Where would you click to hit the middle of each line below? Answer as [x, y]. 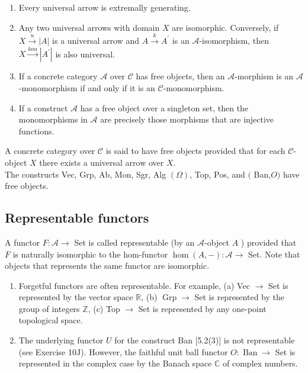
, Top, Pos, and [217, 174]
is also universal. [85, 54]
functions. [36, 131]
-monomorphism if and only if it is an [87, 87]
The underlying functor [61, 340]
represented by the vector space [76, 297]
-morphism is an [264, 76]
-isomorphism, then [234, 40]
